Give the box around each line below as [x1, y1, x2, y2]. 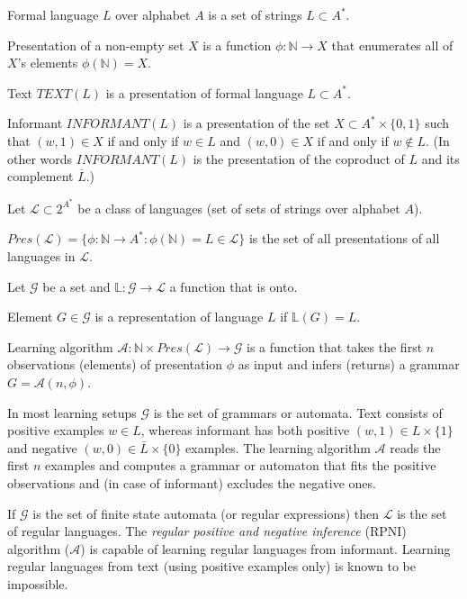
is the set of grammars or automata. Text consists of [153, 403, 443, 422]
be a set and [42, 277, 111, 295]
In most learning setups [7, 403, 137, 422]
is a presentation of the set [183, 113, 330, 132]
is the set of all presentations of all [248, 229, 440, 248]
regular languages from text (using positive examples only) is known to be [7, 557, 416, 576]
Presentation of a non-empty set [7, 35, 184, 54]
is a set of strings [208, 5, 302, 23]
